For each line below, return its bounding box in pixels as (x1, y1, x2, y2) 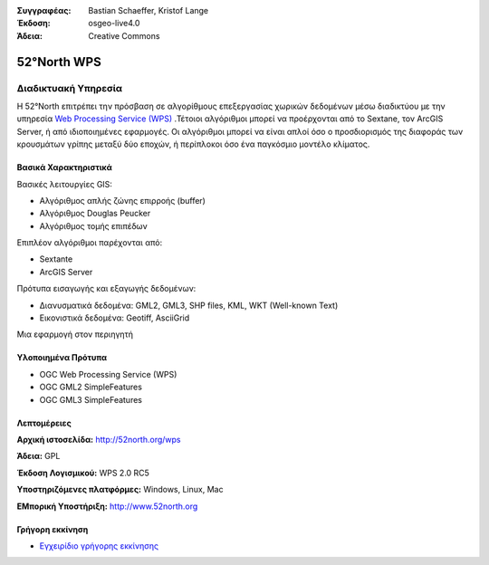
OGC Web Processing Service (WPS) (39, 369, 177, 379)
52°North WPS (16, 54, 101, 70)
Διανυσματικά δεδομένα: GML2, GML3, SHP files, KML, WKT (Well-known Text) (39, 300, 339, 311)
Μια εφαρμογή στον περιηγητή (16, 329, 134, 340)
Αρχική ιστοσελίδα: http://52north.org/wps (16, 434, 181, 445)
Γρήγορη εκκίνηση (16, 523, 89, 534)
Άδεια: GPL (16, 451, 61, 462)
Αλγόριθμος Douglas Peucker (39, 208, 151, 219)
